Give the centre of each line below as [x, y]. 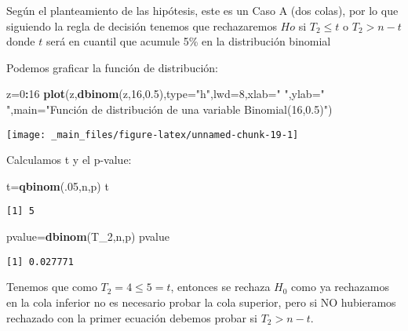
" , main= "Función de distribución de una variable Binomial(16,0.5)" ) [169, 109]
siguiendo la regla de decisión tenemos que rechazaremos [142, 25]
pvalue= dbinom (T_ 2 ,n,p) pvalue [88, 236]
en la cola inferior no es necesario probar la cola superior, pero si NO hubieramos [201, 302]
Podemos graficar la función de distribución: [113, 67]
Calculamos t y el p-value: [69, 160]
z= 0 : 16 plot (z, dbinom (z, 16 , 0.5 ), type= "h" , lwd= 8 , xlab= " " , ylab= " [166, 94]
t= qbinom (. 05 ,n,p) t [58, 186]
